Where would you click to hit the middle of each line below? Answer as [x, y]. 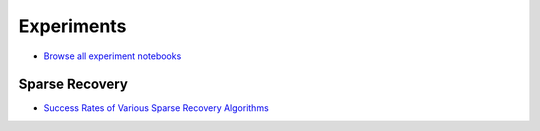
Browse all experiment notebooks [112, 56]
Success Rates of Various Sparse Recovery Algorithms [156, 108]
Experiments [72, 26]
